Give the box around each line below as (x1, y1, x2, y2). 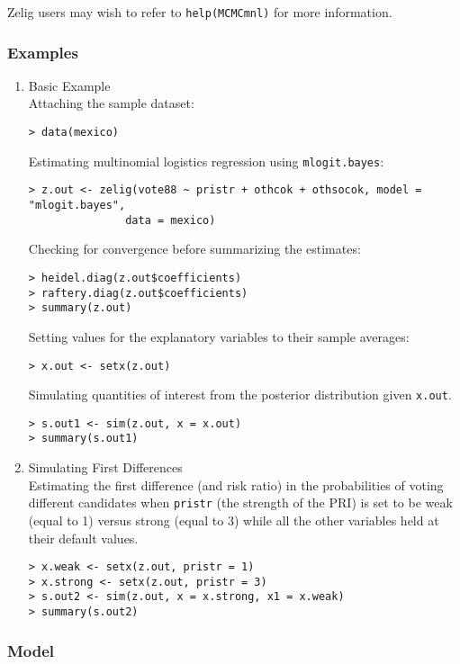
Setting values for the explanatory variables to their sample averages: (28, 327, 410, 345)
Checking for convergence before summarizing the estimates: (28, 239, 361, 258)
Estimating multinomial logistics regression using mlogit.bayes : (28, 151, 384, 170)
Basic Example (28, 76, 111, 94)
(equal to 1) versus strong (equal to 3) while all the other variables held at (28, 510, 439, 529)
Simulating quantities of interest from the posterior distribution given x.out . (28, 385, 452, 404)
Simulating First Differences (28, 458, 183, 477)
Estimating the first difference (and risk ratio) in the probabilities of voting (28, 475, 444, 494)
